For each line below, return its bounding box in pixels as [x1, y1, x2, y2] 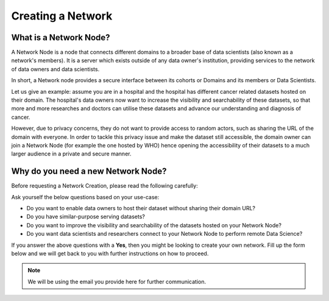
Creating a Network [11, 9, 113, 23]
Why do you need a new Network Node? [11, 166, 167, 177]
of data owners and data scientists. [11, 65, 100, 73]
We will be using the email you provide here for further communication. [27, 278, 207, 285]
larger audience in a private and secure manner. [11, 150, 132, 158]
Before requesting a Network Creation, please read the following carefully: [11, 182, 198, 189]
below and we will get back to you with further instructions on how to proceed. [11, 250, 209, 257]
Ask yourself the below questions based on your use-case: [11, 193, 160, 200]
